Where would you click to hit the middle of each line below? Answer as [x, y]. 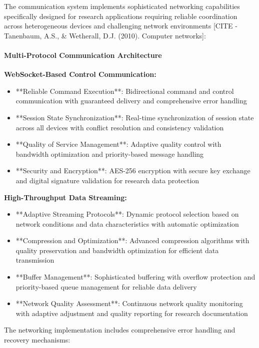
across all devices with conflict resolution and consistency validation [120, 127]
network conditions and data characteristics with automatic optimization [127, 223]
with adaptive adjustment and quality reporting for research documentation [132, 313]
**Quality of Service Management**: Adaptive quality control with [118, 144]
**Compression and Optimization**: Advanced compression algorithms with [132, 240]
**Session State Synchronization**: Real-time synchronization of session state [135, 117]
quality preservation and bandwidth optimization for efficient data [117, 250]
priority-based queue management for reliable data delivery [106, 286]
